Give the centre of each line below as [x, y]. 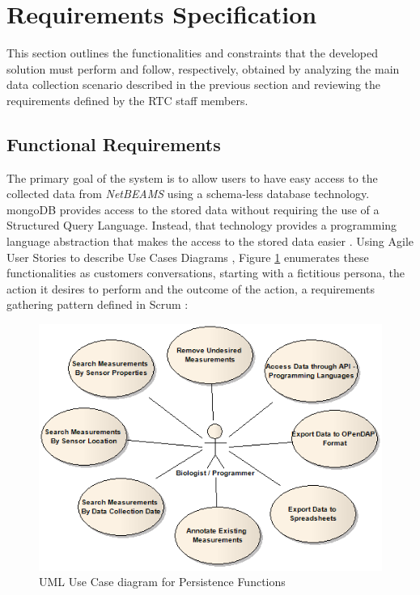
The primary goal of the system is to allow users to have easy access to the [192, 177]
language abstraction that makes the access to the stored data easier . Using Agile [210, 241]
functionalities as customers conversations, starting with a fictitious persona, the [206, 273]
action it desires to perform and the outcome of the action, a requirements [191, 288]
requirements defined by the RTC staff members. [127, 100]
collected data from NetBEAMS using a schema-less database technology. [188, 194]
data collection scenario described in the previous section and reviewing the [194, 84]
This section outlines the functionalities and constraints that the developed [193, 53]
